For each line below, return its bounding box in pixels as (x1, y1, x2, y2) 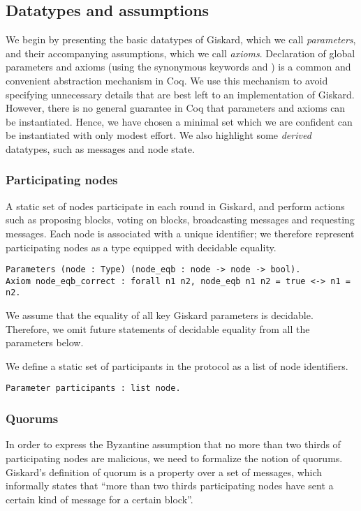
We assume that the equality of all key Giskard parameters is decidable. (6, 308, 314, 323)
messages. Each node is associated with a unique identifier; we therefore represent (6, 225, 355, 240)
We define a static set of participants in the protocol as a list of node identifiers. (6, 358, 348, 373)
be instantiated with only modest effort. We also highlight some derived (6, 128, 311, 142)
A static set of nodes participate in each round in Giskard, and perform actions (6, 198, 345, 213)
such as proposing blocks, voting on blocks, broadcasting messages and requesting (6, 212, 355, 227)
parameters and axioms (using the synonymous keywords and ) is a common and (6, 59, 351, 74)
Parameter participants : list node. (6, 383, 181, 394)
